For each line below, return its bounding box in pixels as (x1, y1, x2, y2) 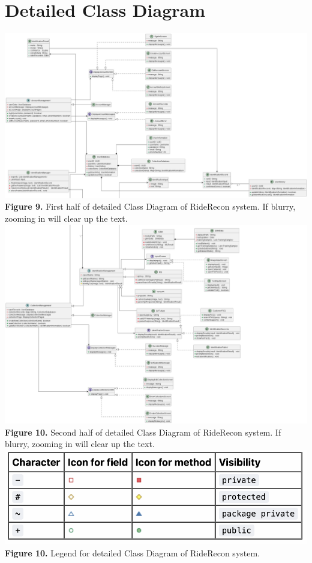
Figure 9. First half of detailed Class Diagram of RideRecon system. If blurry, (5, 200, 296, 213)
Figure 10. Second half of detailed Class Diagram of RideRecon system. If (5, 425, 281, 438)
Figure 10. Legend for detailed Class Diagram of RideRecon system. (5, 546, 260, 559)
